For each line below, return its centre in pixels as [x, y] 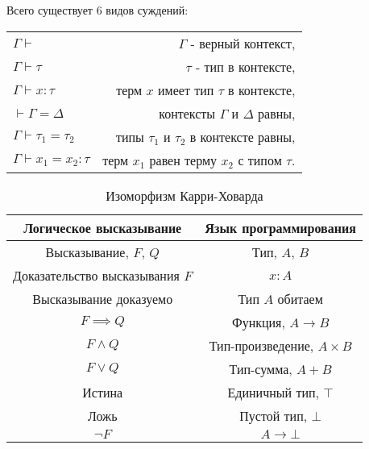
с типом [260, 160]
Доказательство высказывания [96, 275]
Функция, [259, 322]
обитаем [300, 298]
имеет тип [186, 89]
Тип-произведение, [261, 345]
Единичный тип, [273, 392]
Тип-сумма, [261, 368]
